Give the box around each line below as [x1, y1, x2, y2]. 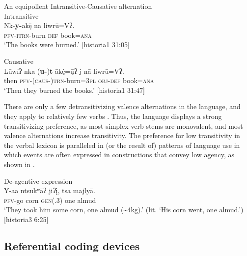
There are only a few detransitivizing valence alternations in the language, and [4, 101, 241, 112]
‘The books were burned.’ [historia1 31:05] [4, 39, 130, 50]
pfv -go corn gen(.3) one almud [4, 195, 96, 205]
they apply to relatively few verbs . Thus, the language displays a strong [4, 111, 222, 121]
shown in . [4, 159, 35, 169]
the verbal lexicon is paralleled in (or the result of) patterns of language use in [4, 140, 240, 150]
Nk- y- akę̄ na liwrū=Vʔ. [4, 20, 75, 30]
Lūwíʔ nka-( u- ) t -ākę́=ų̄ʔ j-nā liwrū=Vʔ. [4, 65, 124, 76]
